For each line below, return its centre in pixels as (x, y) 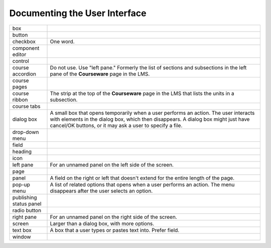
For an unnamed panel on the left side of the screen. (112, 164)
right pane (25, 217)
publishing (25, 197)
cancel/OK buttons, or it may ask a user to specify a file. (116, 125)
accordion (24, 74)
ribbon (20, 100)
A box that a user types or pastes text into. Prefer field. (115, 230)
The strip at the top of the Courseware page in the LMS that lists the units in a (142, 93)
